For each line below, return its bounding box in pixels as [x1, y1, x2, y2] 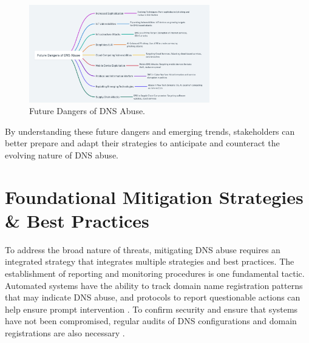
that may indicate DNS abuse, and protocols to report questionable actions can [5, 291, 301, 304]
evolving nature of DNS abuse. [5, 148, 118, 161]
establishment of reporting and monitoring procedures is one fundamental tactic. [5, 267, 305, 280]
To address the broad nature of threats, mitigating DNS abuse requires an [5, 243, 280, 256]
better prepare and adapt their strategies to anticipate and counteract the [5, 137, 280, 149]
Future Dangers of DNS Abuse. [29, 104, 146, 117]
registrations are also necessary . [5, 327, 125, 339]
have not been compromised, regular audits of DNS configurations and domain [5, 314, 297, 327]
